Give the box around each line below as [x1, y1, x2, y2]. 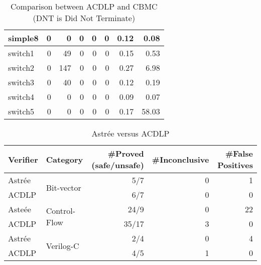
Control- [46, 205, 76, 216]
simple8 [8, 32, 39, 44]
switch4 [8, 91, 35, 102]
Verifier [8, 153, 38, 165]
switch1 [8, 47, 35, 59]
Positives [217, 159, 253, 171]
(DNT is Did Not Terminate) [33, 12, 136, 24]
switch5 [8, 105, 35, 117]
